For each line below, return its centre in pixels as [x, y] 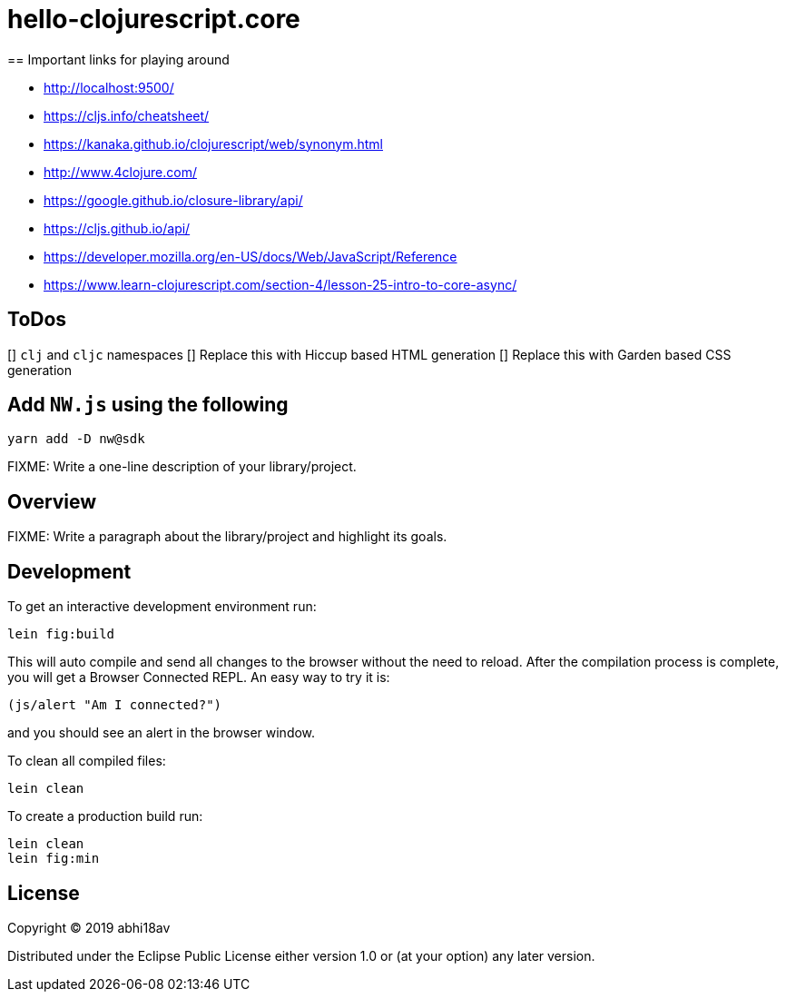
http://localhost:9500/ [109, 87]
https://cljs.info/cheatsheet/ [127, 115]
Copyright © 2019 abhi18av [89, 927]
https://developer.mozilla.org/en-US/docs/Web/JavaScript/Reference [251, 256]
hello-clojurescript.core [154, 19]
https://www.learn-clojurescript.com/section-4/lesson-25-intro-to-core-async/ [280, 284]
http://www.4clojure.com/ [120, 172]
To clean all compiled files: [87, 761]
